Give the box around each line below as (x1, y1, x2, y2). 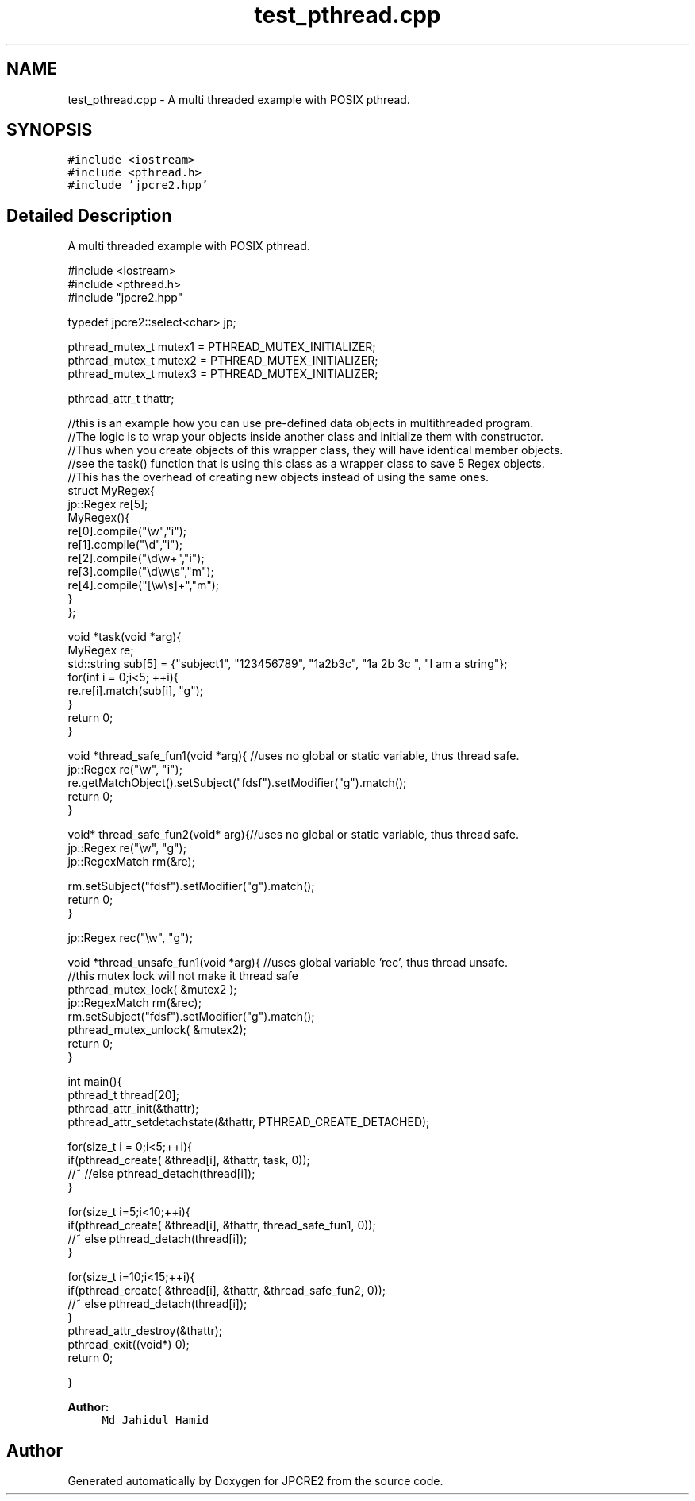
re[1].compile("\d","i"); (67, 538, 182, 552)
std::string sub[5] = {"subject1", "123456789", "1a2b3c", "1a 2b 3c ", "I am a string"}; (67, 657, 508, 671)
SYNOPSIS (6, 120, 93, 141)
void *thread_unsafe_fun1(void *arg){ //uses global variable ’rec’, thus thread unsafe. (67, 955, 508, 970)
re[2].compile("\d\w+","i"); (67, 551, 205, 565)
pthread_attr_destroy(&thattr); (67, 1324, 222, 1338)
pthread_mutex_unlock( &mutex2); (67, 1023, 247, 1037)
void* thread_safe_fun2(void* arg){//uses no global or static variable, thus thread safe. (67, 828, 519, 842)
